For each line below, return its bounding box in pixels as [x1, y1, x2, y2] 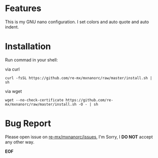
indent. [5, 24, 19, 29]
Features [5, 3, 42, 14]
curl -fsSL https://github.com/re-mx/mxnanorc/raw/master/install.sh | [5, 75, 152, 80]
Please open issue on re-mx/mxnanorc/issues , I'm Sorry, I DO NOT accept [5, 134, 153, 140]
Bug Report [5, 118, 52, 129]
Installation [5, 41, 51, 52]
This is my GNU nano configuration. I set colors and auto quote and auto [5, 19, 149, 25]
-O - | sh [78, 102, 98, 107]
